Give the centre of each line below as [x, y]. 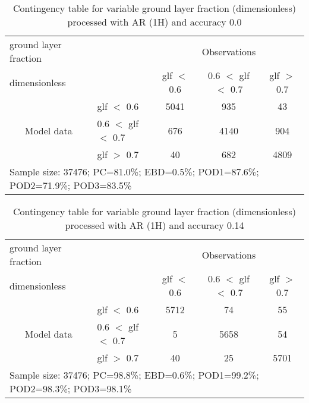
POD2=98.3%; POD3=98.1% [71, 388]
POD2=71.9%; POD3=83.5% [71, 185]
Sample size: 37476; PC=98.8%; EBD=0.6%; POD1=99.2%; [134, 375]
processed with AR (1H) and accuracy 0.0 [154, 22]
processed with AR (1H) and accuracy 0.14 [154, 225]
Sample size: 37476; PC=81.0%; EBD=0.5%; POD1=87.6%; [134, 171]
